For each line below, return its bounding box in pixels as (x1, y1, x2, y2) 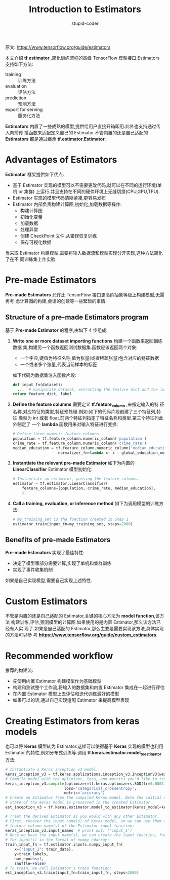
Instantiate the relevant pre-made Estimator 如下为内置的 (12, 460, 135, 466)
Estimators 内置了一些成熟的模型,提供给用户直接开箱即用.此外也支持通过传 (5, 123, 161, 129)
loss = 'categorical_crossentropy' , (64, 786, 137, 791)
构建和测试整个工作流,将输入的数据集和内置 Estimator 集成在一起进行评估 (12, 684, 165, 691)
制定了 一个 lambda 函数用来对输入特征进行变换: (17, 422, 118, 428)
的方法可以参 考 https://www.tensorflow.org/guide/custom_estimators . (5, 632, 158, 638)
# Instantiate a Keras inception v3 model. (5, 767, 99, 772)
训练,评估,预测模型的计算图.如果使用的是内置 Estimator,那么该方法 (19, 619, 157, 625)
